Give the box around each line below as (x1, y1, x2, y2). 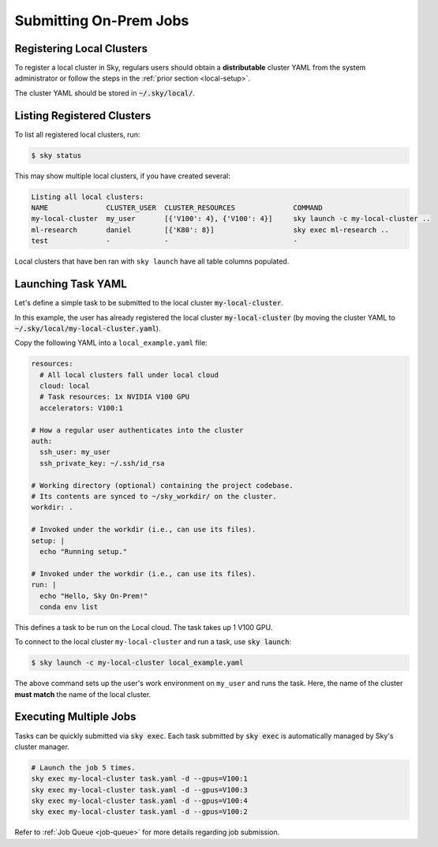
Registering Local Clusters (14, 42, 148, 55)
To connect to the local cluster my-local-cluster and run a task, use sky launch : (14, 637, 292, 646)
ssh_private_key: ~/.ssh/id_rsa (39, 459, 165, 467)
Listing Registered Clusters (14, 109, 152, 122)
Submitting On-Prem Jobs (14, 12, 189, 29)
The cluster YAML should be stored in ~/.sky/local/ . (14, 88, 195, 98)
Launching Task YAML (14, 277, 128, 291)
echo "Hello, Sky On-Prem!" (39, 591, 148, 600)
